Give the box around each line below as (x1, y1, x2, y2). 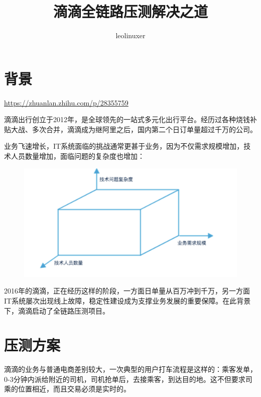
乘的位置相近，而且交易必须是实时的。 (4, 383, 130, 394)
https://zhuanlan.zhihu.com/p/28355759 (4, 97, 128, 108)
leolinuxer (115, 30, 146, 41)
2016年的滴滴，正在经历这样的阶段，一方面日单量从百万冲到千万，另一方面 (4, 285, 250, 296)
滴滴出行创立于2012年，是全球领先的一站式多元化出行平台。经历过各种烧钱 (4, 114, 250, 125)
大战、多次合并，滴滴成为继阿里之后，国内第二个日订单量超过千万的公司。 (11, 124, 257, 134)
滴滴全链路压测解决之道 (53, 1, 208, 22)
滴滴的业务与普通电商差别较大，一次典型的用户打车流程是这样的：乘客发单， (4, 364, 257, 374)
